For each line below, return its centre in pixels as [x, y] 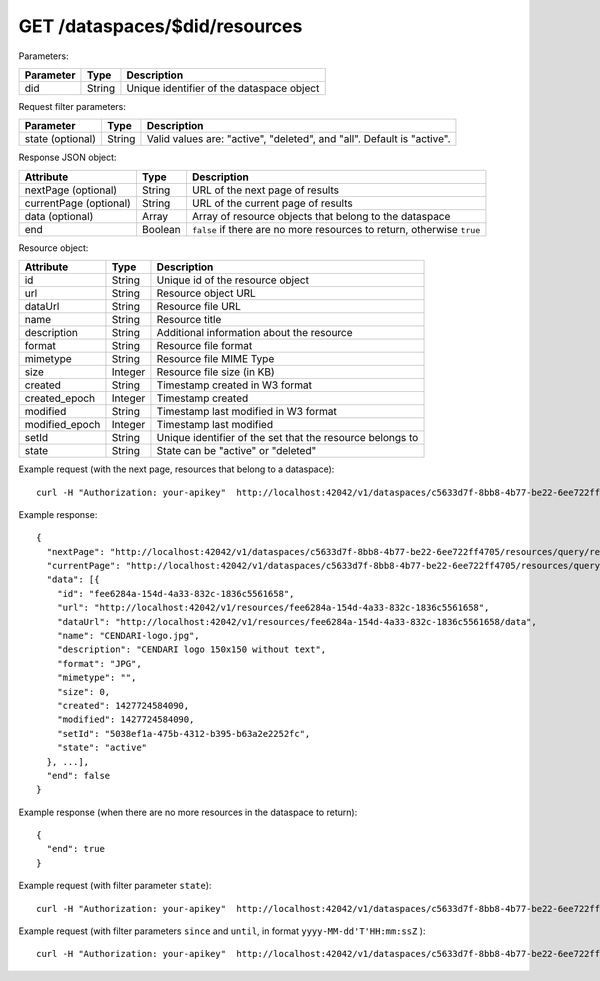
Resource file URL [199, 307]
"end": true [75, 849]
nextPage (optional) [71, 190]
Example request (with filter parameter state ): [115, 886]
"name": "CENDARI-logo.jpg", [128, 636]
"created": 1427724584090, [123, 705]
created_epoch [59, 398]
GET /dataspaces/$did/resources [160, 26]
